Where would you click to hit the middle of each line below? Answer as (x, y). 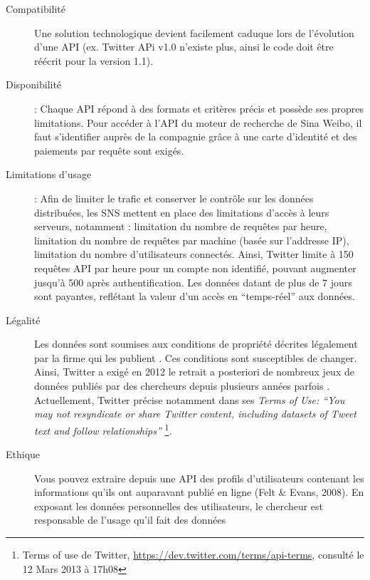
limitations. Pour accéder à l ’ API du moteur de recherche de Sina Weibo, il (198, 122)
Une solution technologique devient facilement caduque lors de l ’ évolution (194, 32)
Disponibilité (34, 84)
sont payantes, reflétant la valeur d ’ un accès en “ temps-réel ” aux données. (195, 296)
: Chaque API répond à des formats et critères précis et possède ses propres (199, 108)
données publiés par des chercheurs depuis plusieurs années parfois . (182, 386)
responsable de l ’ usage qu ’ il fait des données (130, 520)
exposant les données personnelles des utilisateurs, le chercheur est (179, 506)
